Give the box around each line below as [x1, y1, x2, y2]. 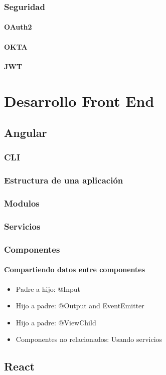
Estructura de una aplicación [4, 174, 123, 186]
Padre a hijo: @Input [16, 283, 81, 294]
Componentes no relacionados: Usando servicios [16, 334, 162, 344]
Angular [4, 125, 47, 140]
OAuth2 [4, 22, 32, 32]
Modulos [4, 197, 40, 210]
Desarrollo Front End [4, 90, 154, 111]
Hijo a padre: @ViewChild [16, 317, 96, 327]
